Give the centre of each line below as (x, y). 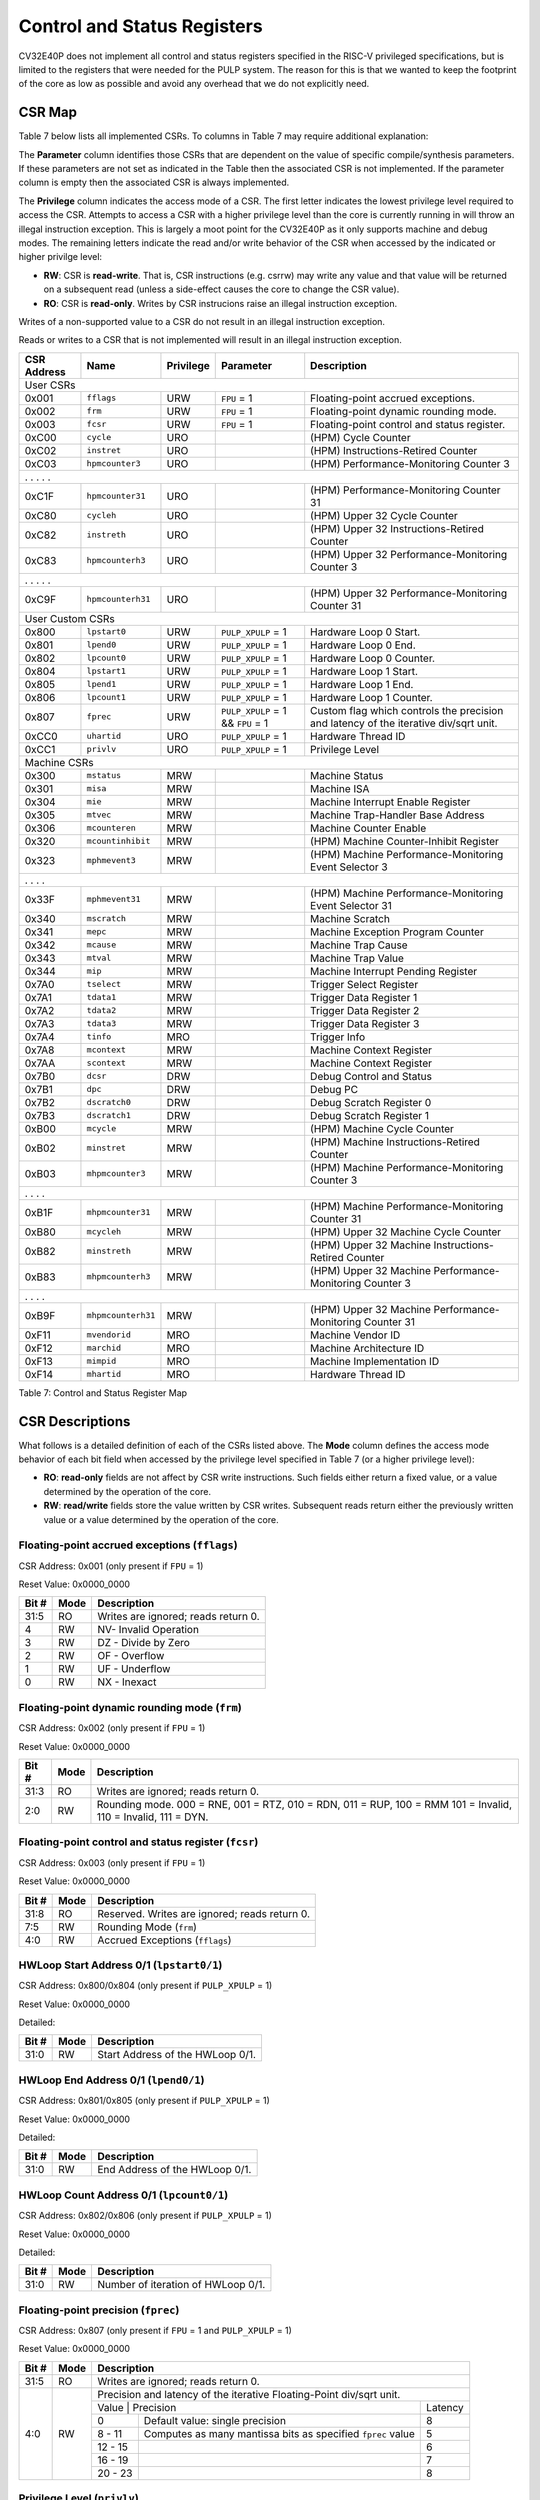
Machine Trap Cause (359, 945)
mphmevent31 (113, 899)
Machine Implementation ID (375, 1361)
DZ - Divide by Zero (143, 1643)
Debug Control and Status (371, 1076)
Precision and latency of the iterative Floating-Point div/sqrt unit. (248, 2394)
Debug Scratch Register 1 (370, 1115)
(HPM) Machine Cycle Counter (382, 1128)
